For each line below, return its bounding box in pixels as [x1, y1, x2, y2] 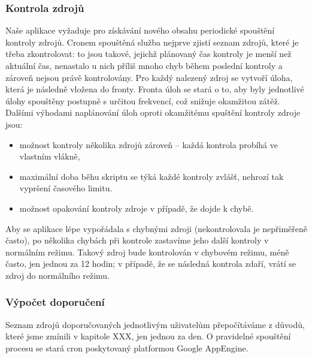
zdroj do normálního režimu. [5, 269, 110, 281]
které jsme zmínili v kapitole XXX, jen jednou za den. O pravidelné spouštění [5, 330, 291, 342]
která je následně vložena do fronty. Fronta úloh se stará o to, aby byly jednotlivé [5, 83, 304, 95]
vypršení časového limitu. [19, 182, 113, 194]
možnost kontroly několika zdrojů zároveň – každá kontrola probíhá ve [19, 138, 278, 151]
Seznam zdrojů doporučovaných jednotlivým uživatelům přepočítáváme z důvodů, [5, 318, 305, 330]
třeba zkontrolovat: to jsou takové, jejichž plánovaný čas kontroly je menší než [5, 47, 292, 60]
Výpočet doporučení [5, 294, 105, 309]
